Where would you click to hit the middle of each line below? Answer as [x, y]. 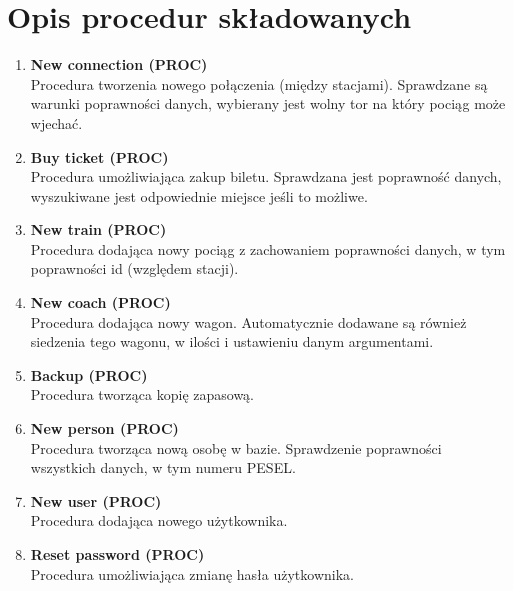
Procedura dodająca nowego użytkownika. [159, 520]
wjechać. [56, 122]
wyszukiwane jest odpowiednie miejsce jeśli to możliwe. [199, 195]
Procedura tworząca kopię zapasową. [142, 394]
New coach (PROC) [100, 302]
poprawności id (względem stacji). [134, 268]
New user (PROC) [96, 500]
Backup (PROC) [89, 374]
